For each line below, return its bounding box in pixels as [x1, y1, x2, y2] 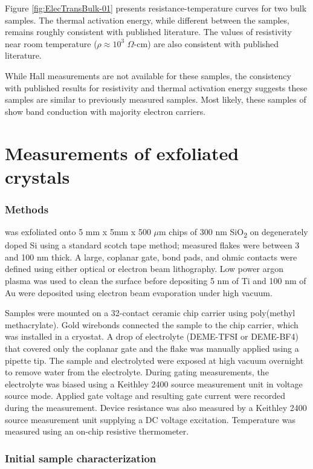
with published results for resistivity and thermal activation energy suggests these [5, 81, 308, 94]
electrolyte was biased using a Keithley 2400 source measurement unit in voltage [5, 377, 303, 390]
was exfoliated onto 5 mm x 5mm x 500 [5, 225, 151, 238]
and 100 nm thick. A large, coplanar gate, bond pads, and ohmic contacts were [5, 250, 297, 263]
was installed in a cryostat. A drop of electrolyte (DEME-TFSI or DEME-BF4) [5, 330, 298, 343]
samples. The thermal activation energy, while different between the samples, [5, 13, 289, 26]
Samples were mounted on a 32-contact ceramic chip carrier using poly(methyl [5, 306, 295, 319]
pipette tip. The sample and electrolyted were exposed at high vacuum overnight [5, 354, 304, 366]
